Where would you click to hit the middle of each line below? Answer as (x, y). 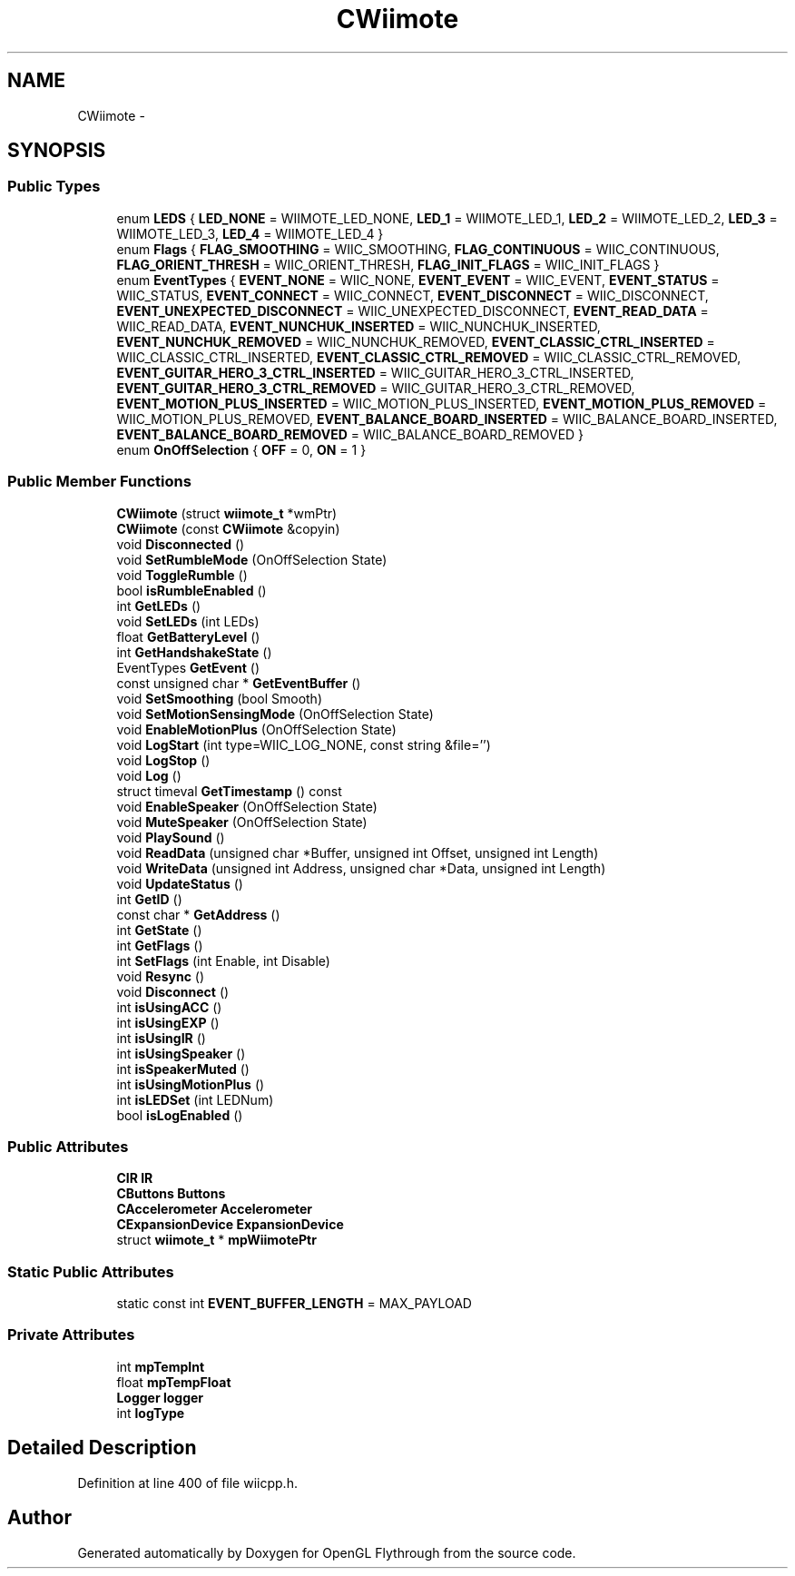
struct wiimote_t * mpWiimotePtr (216, 1240)
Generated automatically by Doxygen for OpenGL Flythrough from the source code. (327, 1552)
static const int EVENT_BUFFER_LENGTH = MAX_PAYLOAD (294, 1304)
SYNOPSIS (57, 151)
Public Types (54, 187)
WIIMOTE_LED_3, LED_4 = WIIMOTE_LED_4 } (250, 233)
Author (39, 1518)
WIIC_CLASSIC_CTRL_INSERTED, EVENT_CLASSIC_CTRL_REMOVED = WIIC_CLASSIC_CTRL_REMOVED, (429, 357)
